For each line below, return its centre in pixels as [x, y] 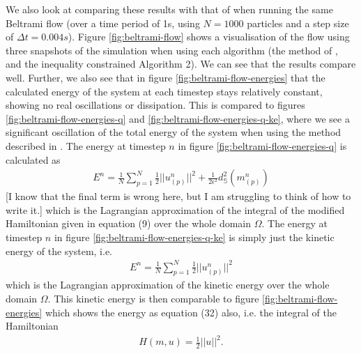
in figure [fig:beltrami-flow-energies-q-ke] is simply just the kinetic [194, 237]
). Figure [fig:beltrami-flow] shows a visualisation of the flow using [209, 37]
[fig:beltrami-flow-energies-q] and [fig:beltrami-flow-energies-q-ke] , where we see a [178, 118]
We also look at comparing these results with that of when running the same [169, 9]
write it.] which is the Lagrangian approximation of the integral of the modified [175, 209]
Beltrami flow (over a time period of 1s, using [103, 23]
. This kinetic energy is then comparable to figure [153, 299]
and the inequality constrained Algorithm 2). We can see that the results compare [181, 64]
